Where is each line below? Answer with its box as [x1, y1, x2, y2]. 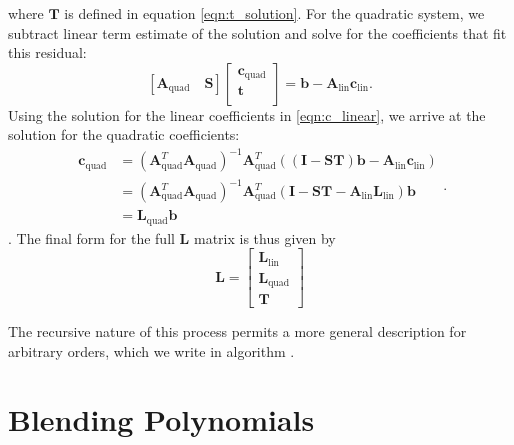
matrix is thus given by [193, 227, 336, 248]
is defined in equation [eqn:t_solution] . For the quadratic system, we [64, 3, 485, 23]
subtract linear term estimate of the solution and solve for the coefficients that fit [8, 22, 507, 43]
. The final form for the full [8, 227, 175, 248]
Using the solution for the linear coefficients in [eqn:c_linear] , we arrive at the [8, 104, 486, 125]
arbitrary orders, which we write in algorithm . [8, 340, 295, 361]
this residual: [8, 42, 87, 63]
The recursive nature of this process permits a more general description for [8, 321, 467, 342]
